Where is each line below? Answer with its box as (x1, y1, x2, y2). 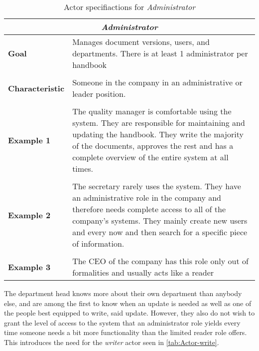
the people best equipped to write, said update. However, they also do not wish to (4, 308, 255, 318)
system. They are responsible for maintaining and (72, 117, 245, 128)
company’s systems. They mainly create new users (72, 215, 248, 226)
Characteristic (8, 82, 65, 94)
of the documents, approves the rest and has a (72, 140, 234, 151)
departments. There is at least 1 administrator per (72, 47, 248, 59)
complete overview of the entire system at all (72, 151, 229, 163)
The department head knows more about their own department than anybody (4, 288, 242, 298)
